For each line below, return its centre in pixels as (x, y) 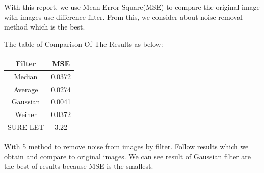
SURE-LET (26, 127)
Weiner (26, 114)
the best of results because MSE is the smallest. (79, 166)
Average (26, 89)
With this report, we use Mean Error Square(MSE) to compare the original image (132, 7)
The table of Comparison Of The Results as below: (84, 44)
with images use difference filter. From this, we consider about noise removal (123, 17)
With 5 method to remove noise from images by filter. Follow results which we (126, 146)
